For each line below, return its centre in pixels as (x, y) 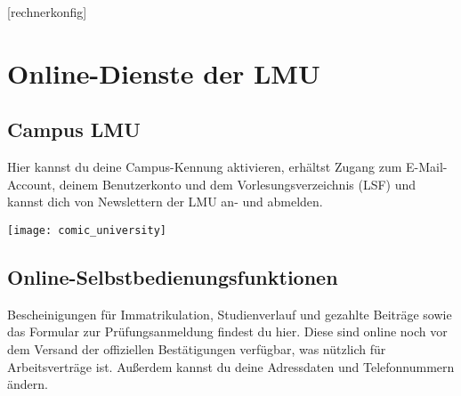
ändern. (28, 384)
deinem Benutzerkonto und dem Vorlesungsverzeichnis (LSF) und (238, 184)
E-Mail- (426, 167)
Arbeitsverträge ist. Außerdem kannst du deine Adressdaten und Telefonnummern (231, 366)
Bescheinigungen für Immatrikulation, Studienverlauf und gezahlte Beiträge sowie (230, 314)
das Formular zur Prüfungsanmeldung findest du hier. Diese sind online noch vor (227, 331)
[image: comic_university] (87, 230)
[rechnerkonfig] (47, 12)
